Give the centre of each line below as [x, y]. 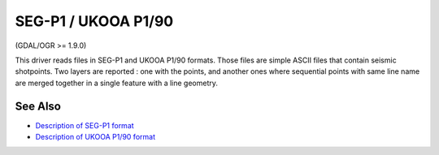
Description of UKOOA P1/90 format [96, 137]
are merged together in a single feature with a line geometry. [117, 83]
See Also [38, 106]
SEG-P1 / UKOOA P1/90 [94, 21]
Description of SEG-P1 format [85, 125]
